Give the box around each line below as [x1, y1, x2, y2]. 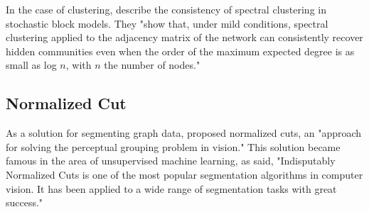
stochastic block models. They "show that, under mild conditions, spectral [6, 16, 328, 30]
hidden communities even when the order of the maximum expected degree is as [6, 43, 355, 58]
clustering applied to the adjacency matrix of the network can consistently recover [6, 30, 363, 45]
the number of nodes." [104, 57, 200, 72]
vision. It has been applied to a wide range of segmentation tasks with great [6, 181, 337, 196]
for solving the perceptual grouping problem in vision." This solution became [6, 139, 341, 154]
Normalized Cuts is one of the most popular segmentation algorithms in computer [6, 167, 363, 182]
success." [6, 195, 43, 210]
